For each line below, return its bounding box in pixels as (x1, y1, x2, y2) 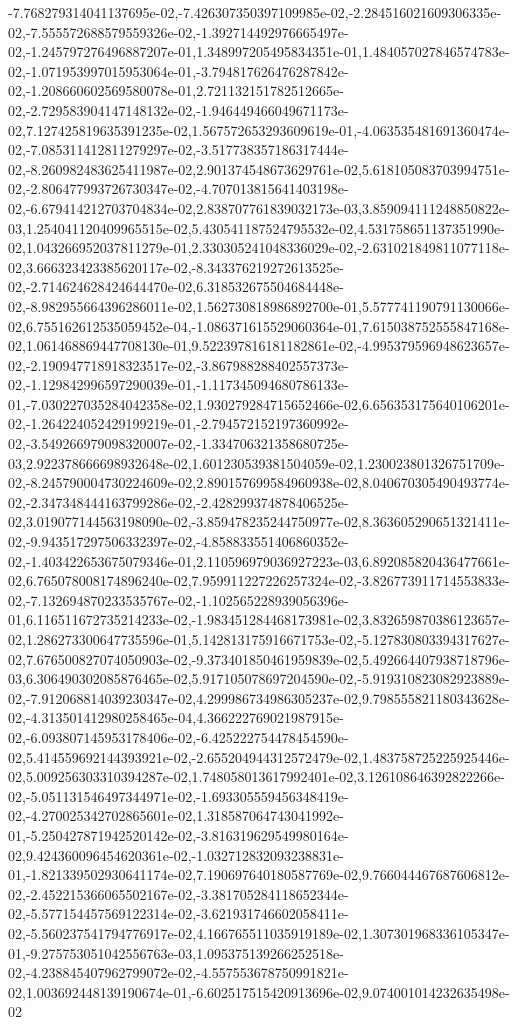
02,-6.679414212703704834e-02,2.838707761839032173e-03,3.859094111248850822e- (8, 197, 510, 218)
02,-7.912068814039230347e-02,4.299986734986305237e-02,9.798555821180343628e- (8, 687, 510, 708)
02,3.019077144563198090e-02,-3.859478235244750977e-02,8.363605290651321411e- (8, 511, 510, 532)
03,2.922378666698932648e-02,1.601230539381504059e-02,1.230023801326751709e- (8, 452, 505, 473)
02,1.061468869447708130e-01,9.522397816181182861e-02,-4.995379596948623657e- (8, 335, 510, 356)
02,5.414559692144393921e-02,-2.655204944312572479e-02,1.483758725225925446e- (8, 746, 510, 767)
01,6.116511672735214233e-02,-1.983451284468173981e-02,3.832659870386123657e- (8, 609, 510, 630)
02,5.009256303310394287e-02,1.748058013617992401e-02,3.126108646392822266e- (8, 766, 505, 787)
